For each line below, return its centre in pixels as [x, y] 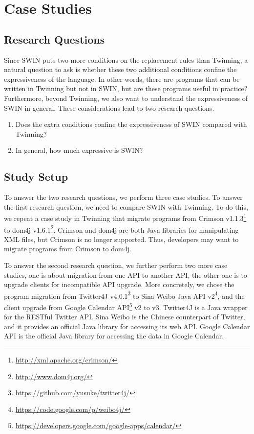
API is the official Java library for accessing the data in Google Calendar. [114, 336]
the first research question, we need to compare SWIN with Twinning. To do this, [126, 206]
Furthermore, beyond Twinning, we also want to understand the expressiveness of [126, 98]
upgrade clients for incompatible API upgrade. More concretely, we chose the [119, 284]
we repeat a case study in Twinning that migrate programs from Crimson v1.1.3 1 [125, 217]
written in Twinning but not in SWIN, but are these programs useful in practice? [126, 88]
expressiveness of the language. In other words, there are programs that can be [122, 79]
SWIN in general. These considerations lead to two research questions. [109, 108]
